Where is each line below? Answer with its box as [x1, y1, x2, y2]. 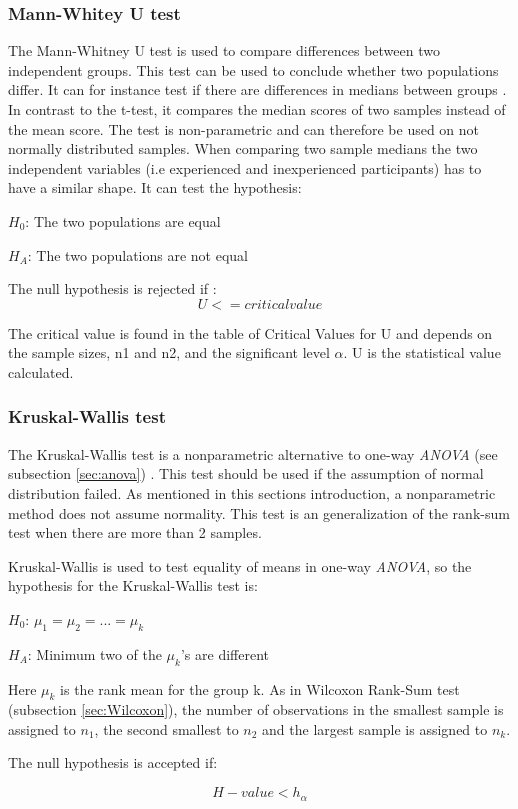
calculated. [8, 361, 74, 382]
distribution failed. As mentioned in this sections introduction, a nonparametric [8, 482, 496, 503]
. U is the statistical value [343, 342, 501, 363]
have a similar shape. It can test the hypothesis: [8, 177, 302, 198]
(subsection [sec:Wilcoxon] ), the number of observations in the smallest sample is [8, 699, 504, 720]
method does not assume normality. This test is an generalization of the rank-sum [8, 502, 510, 523]
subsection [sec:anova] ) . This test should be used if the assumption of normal [8, 463, 484, 484]
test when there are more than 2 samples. [8, 522, 262, 543]
